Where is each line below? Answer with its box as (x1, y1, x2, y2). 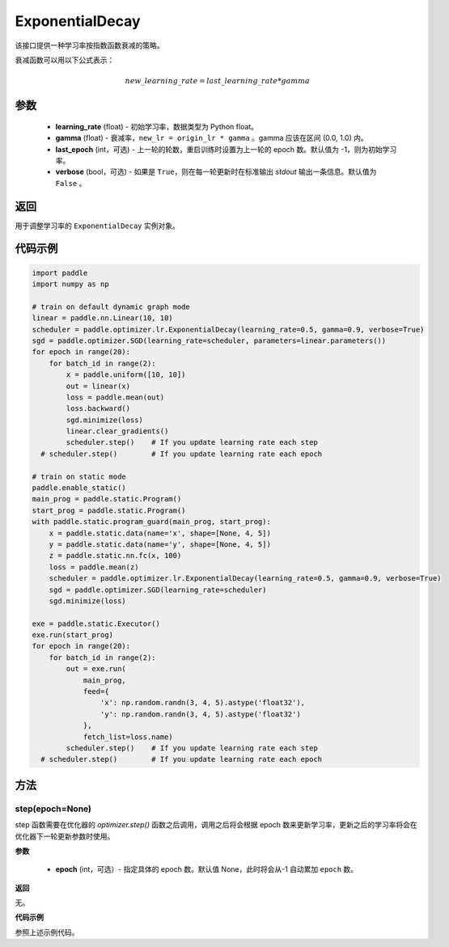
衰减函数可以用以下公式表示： (15, 55, 115, 65)
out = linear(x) (66, 381, 131, 391)
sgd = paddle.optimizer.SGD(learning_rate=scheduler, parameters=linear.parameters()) (32, 336, 387, 345)
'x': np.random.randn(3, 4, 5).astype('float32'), (100, 698, 306, 708)
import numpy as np (32, 279, 109, 289)
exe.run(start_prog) (32, 631, 113, 640)
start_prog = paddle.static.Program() (32, 505, 186, 515)
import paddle (32, 268, 88, 277)
